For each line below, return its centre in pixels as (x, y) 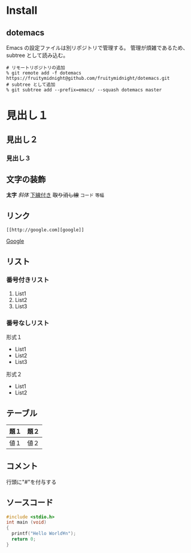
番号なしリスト (28, 323)
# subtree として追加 (31, 85)
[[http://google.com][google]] (45, 230)
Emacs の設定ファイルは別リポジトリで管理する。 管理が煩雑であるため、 (97, 48)
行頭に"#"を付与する (31, 482)
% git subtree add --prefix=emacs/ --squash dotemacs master (84, 90)
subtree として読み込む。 (37, 55)
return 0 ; (24, 539)
